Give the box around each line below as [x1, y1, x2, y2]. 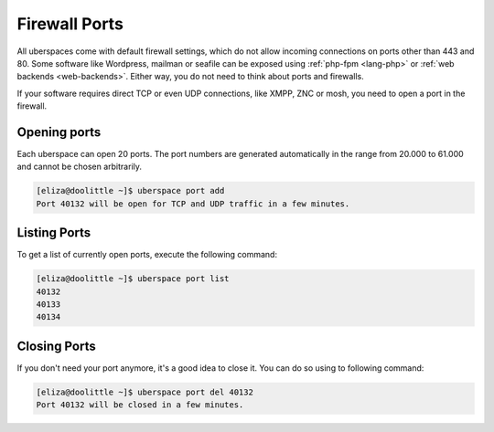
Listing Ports [16, 225, 91, 241]
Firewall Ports [16, 14, 123, 34]
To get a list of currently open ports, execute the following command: [16, 249, 278, 260]
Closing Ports [16, 338, 96, 353]
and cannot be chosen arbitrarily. [16, 161, 142, 173]
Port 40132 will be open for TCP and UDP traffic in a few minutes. [36, 198, 350, 209]
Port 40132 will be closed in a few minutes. [36, 400, 244, 410]
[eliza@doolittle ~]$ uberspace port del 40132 [36, 386, 253, 397]
